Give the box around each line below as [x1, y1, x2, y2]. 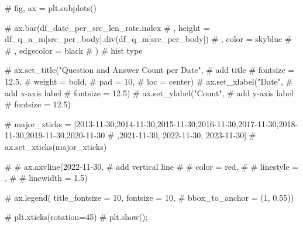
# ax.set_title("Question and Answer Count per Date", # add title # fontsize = [5, 64, 295, 76]
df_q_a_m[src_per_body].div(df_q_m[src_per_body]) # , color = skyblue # [5, 33, 292, 45]
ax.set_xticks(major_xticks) [5, 140, 107, 152]
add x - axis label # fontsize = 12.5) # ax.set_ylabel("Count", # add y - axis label [5, 86, 294, 99]
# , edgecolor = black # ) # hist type [5, 44, 143, 56]
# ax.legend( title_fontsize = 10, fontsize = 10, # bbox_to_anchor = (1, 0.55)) [5, 191, 294, 203]
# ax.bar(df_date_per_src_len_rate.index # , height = [5, 21, 210, 33]
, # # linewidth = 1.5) [5, 172, 88, 184]
